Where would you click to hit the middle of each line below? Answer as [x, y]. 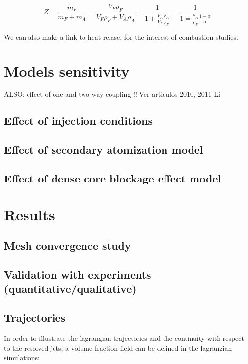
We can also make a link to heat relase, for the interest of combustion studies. [121, 37]
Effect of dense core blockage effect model [113, 178]
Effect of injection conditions [79, 120]
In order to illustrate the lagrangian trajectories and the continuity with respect [124, 338]
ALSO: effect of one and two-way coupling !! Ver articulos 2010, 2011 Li [112, 94]
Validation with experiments [78, 274]
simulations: [22, 357]
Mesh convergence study [68, 246]
